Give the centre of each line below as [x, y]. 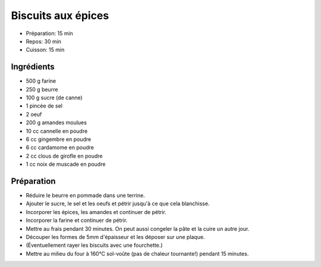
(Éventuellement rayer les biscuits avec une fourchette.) [94, 245]
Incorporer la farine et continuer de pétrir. [77, 221]
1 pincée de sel [44, 106]
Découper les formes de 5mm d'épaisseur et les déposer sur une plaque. [115, 237]
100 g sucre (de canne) [54, 98]
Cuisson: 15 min [45, 50]
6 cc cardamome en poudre [60, 147]
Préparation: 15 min [50, 33]
